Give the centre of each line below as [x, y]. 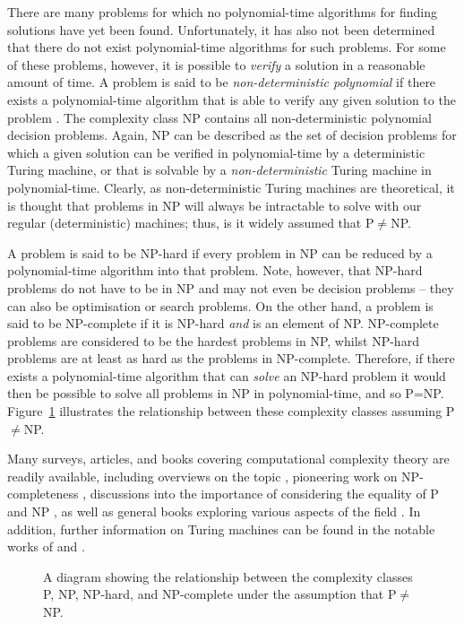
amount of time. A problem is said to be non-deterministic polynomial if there [222, 82]
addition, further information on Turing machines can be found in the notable [221, 529]
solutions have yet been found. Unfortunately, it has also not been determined [221, 29]
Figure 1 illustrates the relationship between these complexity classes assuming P [231, 411]
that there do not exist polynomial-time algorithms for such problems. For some [227, 47]
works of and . [46, 546]
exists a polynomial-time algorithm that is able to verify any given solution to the [232, 99]
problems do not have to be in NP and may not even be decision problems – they [231, 287]
